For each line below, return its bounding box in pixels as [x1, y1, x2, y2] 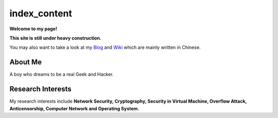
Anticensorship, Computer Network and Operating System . [9, 105, 139, 111]
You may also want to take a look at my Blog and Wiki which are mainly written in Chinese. [9, 44, 201, 51]
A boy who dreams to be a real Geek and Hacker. [9, 71, 114, 77]
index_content [9, 8, 72, 19]
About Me [9, 58, 42, 67]
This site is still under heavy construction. [9, 35, 101, 41]
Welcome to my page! [9, 26, 58, 32]
